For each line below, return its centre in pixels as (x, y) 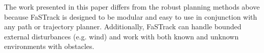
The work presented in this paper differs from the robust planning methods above (132, 7)
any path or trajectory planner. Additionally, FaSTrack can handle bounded (123, 26)
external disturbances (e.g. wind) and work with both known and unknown (122, 36)
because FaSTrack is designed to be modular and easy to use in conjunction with (131, 16)
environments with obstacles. (49, 46)
